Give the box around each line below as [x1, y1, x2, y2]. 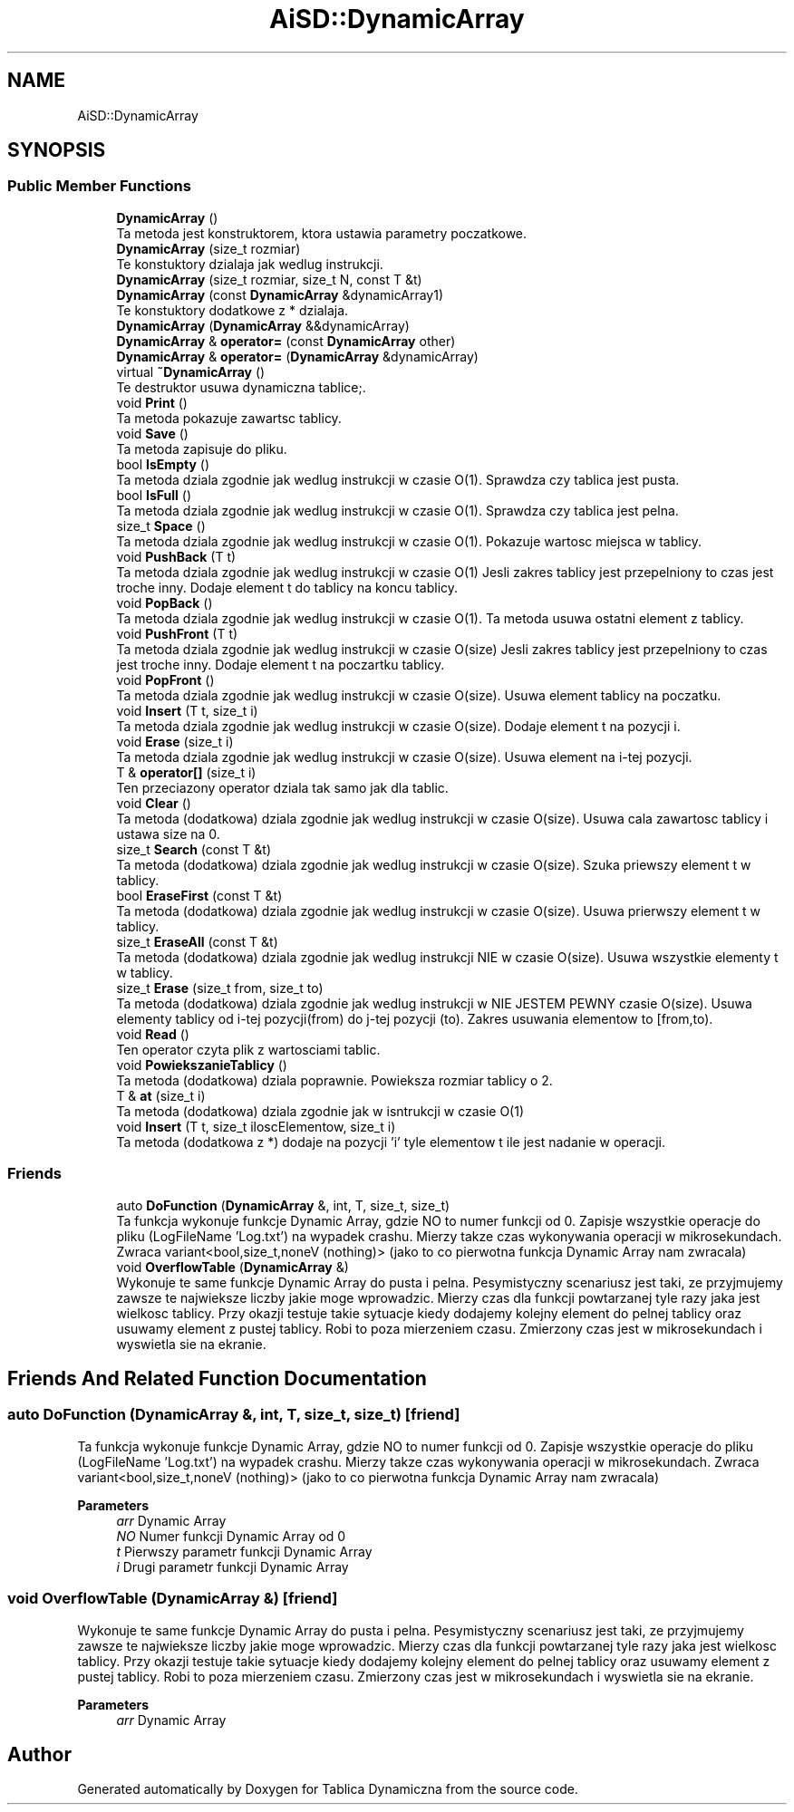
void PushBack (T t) [116, 548, 237, 564]
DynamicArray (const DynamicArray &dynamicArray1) [116, 286, 444, 303]
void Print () [116, 394, 188, 410]
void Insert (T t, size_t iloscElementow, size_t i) [116, 1118, 396, 1134]
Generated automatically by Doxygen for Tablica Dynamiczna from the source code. [77, 1781, 578, 1798]
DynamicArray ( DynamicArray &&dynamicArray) [116, 317, 410, 333]
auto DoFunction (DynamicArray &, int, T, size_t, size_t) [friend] [7, 1405, 460, 1424]
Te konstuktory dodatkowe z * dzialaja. [116, 302, 349, 318]
